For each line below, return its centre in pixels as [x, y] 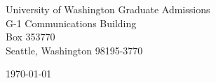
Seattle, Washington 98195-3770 [74, 50]
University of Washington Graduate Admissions [108, 9]
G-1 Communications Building [71, 23]
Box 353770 [31, 37]
